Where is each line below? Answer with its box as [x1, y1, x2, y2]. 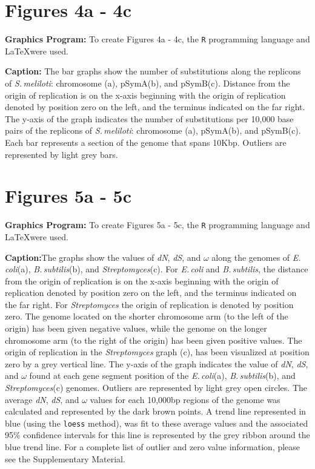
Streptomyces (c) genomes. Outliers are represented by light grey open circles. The [5, 381, 307, 394]
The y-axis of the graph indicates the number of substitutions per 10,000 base [5, 112, 294, 125]
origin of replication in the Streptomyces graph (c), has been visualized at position [5, 346, 310, 358]
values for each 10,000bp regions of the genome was [90, 393, 280, 405]
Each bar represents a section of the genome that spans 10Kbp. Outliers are [5, 136, 287, 148]
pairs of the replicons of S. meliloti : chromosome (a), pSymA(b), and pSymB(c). [5, 124, 301, 137]
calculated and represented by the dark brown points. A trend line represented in [5, 405, 307, 418]
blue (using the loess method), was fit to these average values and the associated [5, 416, 308, 429]
